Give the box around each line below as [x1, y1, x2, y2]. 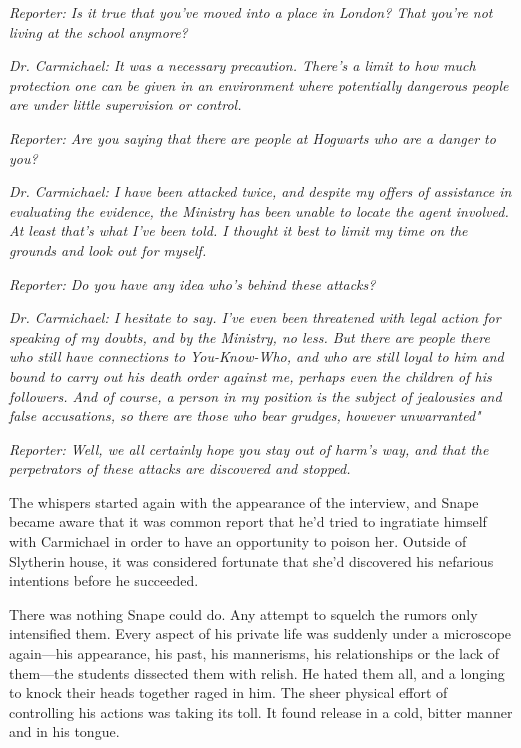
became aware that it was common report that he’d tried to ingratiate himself [9, 511, 487, 532]
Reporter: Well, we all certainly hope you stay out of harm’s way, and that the [9, 438, 489, 459]
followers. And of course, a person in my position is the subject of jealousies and [9, 385, 502, 406]
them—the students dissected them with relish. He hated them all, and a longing [9, 662, 505, 683]
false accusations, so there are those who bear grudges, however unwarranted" [9, 405, 481, 426]
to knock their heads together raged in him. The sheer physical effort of [9, 682, 448, 703]
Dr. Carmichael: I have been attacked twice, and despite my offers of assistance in [9, 181, 512, 202]
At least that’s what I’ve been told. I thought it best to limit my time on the [9, 220, 468, 241]
